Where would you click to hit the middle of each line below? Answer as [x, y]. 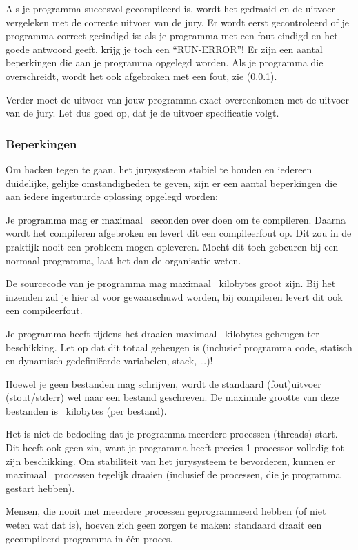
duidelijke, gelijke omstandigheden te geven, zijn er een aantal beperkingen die [171, 183]
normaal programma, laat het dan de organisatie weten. [123, 260]
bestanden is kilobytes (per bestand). [86, 410]
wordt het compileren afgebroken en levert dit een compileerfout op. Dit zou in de [179, 233]
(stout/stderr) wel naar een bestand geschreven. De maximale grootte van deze [172, 397]
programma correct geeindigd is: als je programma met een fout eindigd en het [172, 36]
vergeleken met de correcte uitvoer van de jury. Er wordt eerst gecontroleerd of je [178, 22]
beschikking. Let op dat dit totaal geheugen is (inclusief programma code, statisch [179, 347]
